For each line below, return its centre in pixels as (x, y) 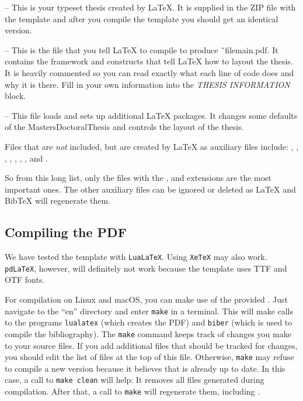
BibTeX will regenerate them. (58, 200)
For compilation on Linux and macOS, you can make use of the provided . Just (147, 299)
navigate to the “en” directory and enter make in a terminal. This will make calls (149, 311)
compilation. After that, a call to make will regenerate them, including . (133, 391)
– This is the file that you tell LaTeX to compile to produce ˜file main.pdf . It (142, 49)
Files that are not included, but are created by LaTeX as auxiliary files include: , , (152, 146)
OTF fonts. (25, 280)
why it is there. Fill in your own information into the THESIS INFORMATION (147, 84)
